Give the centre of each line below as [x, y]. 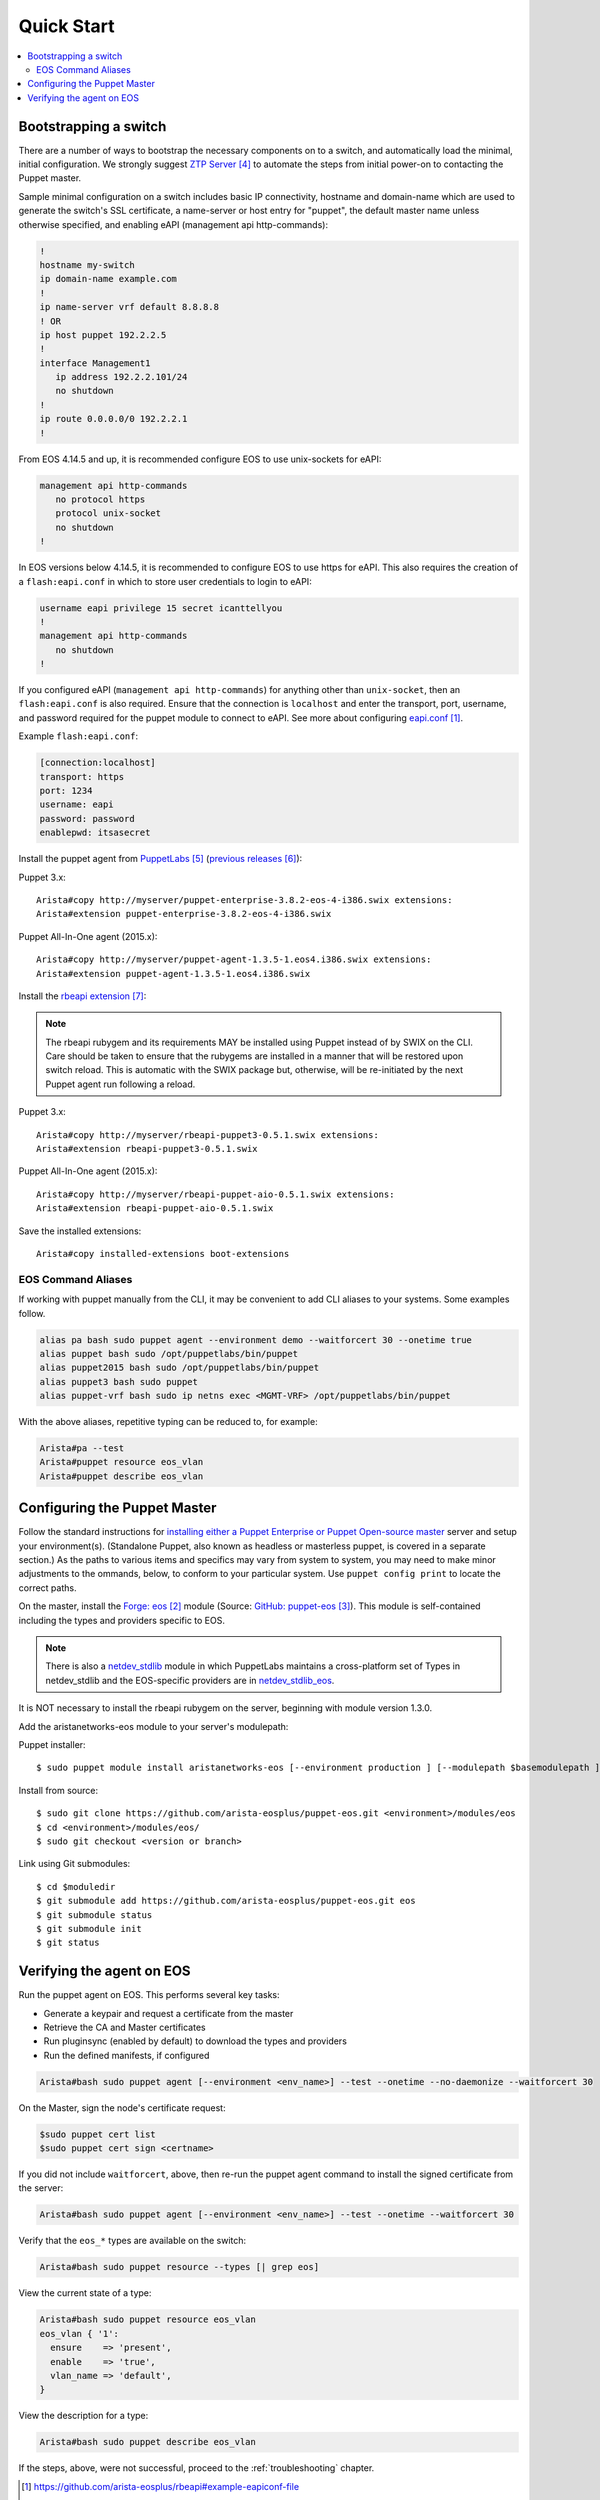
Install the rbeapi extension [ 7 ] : [82, 996]
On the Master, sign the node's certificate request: [122, 2107]
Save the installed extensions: [80, 1231]
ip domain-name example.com [108, 279]
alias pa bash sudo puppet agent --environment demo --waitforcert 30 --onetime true [255, 1339]
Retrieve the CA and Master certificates [124, 2027]
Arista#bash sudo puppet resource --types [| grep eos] [179, 2267]
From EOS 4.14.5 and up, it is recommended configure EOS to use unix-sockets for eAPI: [200, 459]
